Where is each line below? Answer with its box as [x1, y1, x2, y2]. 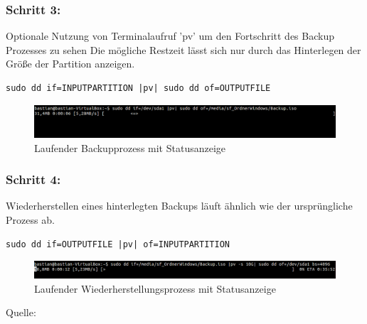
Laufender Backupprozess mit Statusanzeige [34, 140, 226, 155]
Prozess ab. [6, 212, 55, 227]
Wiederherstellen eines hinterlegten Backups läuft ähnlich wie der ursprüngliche [6, 198, 353, 213]
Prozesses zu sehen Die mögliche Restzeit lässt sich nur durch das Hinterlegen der [6, 42, 361, 57]
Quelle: [6, 305, 36, 320]
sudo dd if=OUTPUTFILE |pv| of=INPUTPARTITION [6, 239, 230, 249]
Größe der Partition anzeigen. [6, 56, 135, 71]
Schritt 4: [6, 171, 61, 188]
